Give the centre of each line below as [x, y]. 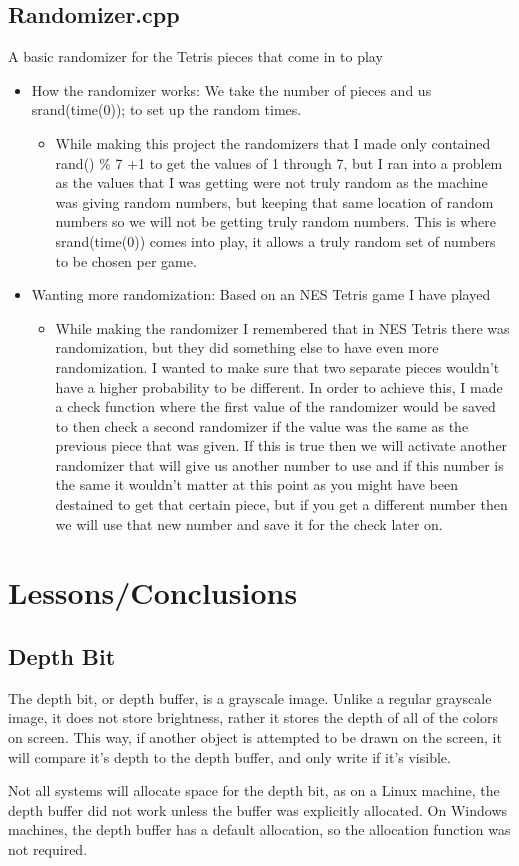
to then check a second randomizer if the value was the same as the [262, 425]
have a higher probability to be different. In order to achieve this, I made [279, 386]
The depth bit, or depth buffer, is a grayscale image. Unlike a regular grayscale [250, 697]
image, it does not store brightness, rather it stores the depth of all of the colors [253, 717]
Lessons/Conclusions [153, 592]
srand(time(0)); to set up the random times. [166, 109]
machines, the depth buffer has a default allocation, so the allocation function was [259, 829]
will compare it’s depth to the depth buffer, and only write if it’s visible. [229, 756]
